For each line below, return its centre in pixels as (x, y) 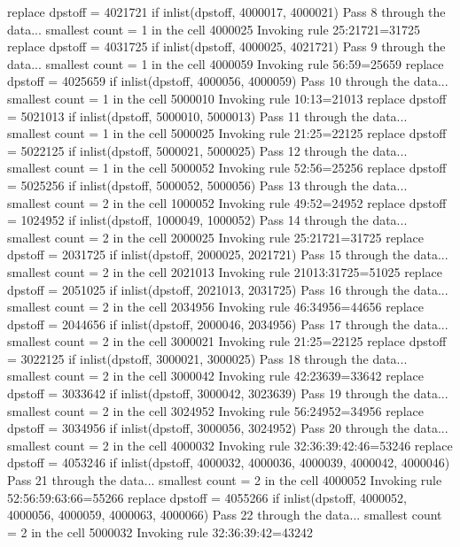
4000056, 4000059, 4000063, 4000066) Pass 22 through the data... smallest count (225, 515)
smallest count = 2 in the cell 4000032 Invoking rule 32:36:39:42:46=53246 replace (230, 445)
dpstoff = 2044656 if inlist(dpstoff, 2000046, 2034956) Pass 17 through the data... (228, 324)
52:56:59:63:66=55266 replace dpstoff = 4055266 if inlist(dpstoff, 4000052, (207, 497)
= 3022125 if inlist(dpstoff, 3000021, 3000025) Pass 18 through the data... (207, 358)
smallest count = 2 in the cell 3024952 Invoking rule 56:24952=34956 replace (215, 410)
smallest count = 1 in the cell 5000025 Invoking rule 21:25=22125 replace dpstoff (227, 133)
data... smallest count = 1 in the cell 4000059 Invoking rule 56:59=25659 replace (226, 63)
